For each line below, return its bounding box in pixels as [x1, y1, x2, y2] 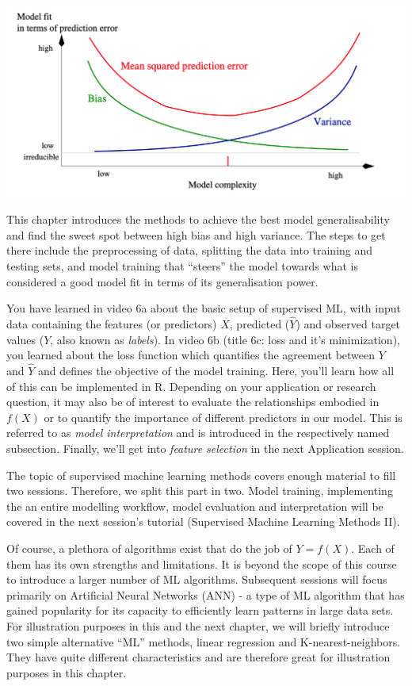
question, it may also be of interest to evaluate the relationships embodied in [6, 393, 380, 410]
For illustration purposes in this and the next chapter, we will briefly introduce [6, 617, 390, 634]
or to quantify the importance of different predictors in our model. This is [44, 408, 402, 425]
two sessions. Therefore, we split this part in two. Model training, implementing [6, 482, 393, 499]
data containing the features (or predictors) [6, 316, 217, 332]
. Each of [351, 539, 395, 556]
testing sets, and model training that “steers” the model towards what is [6, 258, 358, 274]
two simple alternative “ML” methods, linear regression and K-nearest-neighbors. [6, 633, 401, 650]
